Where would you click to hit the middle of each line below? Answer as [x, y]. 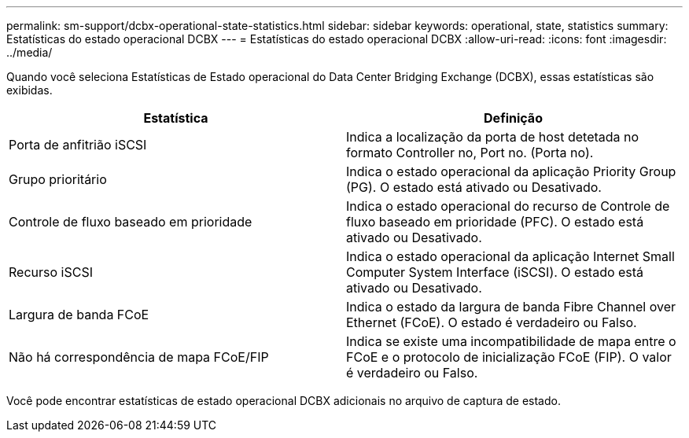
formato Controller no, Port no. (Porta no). [470, 153]
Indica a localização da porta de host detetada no [493, 137]
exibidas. [29, 90]
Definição [513, 118]
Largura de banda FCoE [79, 315]
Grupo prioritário [58, 179]
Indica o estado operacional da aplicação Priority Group [511, 171]
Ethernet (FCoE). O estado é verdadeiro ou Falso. [492, 322]
